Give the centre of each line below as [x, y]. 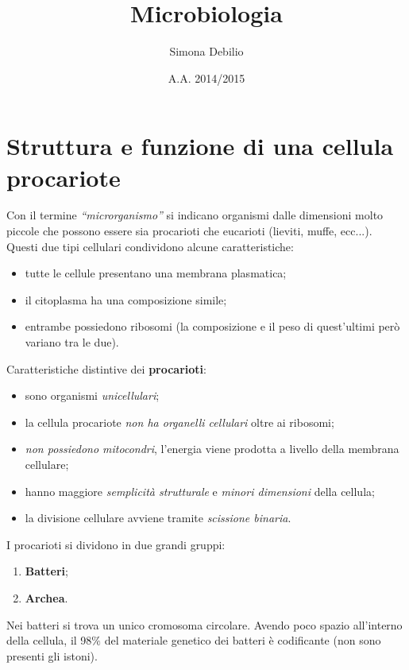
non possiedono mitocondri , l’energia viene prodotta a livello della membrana [212, 449]
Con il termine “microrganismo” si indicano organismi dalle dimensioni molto [195, 215]
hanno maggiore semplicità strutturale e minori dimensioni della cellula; [200, 491]
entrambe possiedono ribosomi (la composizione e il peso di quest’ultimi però [212, 326]
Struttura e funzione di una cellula [200, 146]
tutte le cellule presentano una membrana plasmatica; [156, 273]
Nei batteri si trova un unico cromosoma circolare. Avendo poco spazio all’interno [204, 624]
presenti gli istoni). [52, 655]
